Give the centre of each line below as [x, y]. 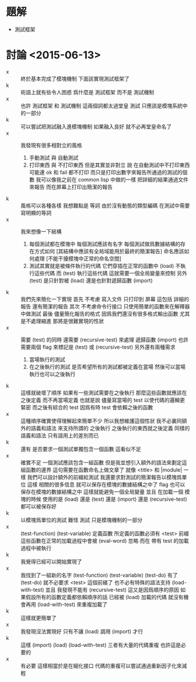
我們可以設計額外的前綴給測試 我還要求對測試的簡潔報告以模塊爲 [104, 477]
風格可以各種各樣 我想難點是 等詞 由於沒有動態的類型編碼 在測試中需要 [105, 205]
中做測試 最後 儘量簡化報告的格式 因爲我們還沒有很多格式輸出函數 [99, 314]
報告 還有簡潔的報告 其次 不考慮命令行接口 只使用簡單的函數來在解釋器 [105, 306]
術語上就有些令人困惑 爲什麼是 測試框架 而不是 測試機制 [87, 92]
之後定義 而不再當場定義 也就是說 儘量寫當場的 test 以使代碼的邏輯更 [103, 400]
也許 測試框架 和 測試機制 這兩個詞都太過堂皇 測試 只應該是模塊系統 [101, 105]
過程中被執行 [36, 548]
